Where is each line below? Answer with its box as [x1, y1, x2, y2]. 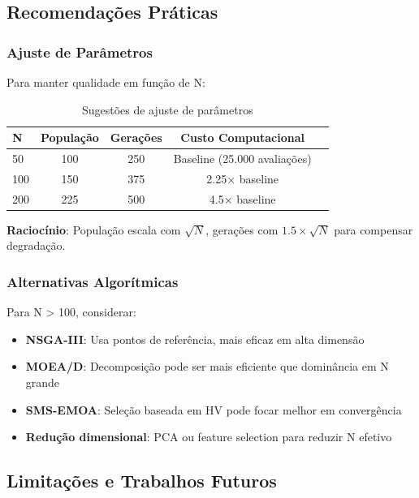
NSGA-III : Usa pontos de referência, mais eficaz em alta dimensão [25, 330, 365, 347]
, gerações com [205, 221, 279, 238]
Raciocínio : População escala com [6, 221, 181, 238]
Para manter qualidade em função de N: [6, 74, 205, 90]
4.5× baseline [209, 190, 276, 207]
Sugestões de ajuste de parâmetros [81, 101, 253, 118]
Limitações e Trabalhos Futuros [6, 468, 277, 493]
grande [25, 374, 60, 390]
